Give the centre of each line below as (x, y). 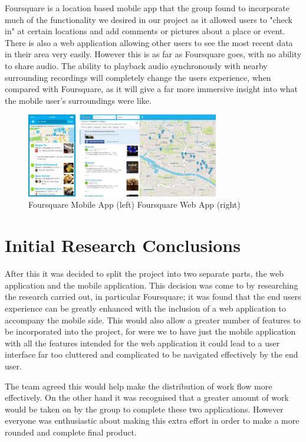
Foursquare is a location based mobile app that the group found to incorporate (147, 8)
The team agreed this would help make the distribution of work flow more (139, 386)
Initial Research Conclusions (123, 245)
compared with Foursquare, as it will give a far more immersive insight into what (151, 89)
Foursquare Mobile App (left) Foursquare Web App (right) (134, 204)
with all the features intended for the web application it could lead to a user (142, 343)
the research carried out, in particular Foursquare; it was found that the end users (153, 297)
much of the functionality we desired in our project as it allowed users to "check (149, 19)
